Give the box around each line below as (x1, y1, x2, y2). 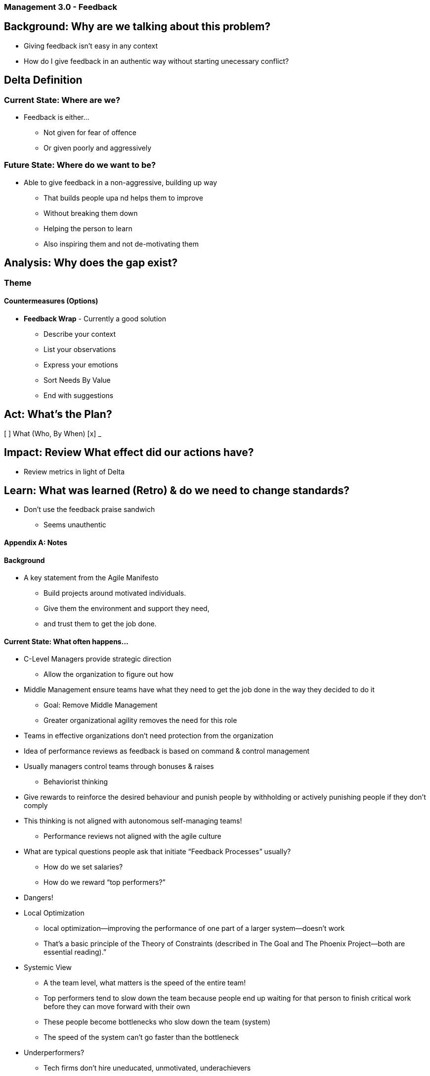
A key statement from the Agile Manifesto (24, 573, 159, 582)
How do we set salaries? (43, 863, 123, 871)
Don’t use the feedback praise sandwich (24, 505, 155, 514)
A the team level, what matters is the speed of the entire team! (43, 978, 246, 987)
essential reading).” (43, 948, 107, 957)
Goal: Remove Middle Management (43, 701, 158, 710)
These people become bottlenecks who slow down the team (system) (43, 1018, 271, 1026)
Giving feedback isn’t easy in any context (24, 41, 158, 50)
